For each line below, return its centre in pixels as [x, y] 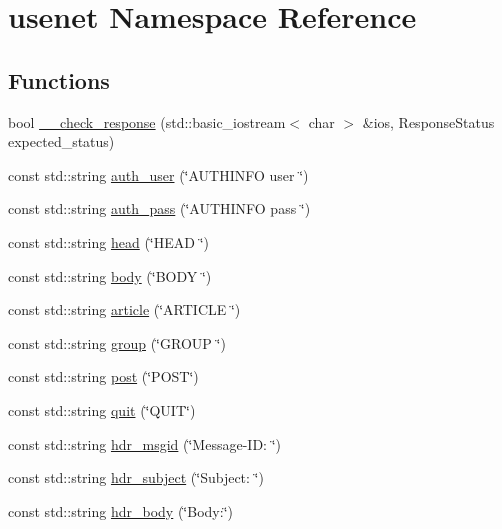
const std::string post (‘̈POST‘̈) [103, 376]
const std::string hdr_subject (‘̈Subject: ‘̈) [136, 477]
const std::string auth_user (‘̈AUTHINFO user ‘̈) [158, 174]
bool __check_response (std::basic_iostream [147, 121]
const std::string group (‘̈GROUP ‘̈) [117, 342]
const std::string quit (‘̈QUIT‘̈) [102, 409]
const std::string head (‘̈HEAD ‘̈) [108, 241]
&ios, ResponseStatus [428, 121]
